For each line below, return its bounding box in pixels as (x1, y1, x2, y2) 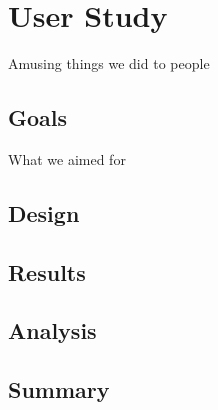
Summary (8, 374, 110, 405)
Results (8, 256, 86, 287)
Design (8, 197, 80, 228)
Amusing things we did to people (8, 53, 210, 74)
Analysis (8, 315, 97, 346)
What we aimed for (8, 148, 126, 169)
